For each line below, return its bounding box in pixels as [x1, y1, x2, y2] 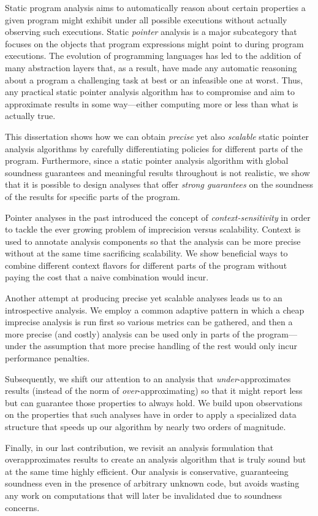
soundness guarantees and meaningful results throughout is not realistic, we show [5, 166, 310, 179]
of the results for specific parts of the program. [5, 190, 180, 202]
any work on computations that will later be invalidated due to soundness [5, 488, 282, 501]
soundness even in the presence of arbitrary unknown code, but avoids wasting [5, 477, 300, 490]
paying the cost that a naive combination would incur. [5, 271, 209, 283]
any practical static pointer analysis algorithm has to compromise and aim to [5, 85, 295, 98]
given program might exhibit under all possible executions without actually [5, 13, 287, 26]
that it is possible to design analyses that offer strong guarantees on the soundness [5, 178, 313, 191]
